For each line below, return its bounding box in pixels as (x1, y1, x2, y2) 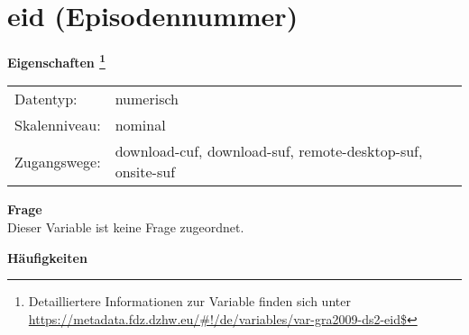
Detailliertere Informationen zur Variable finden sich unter (28, 292, 351, 311)
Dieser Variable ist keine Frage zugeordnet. (7, 217, 244, 236)
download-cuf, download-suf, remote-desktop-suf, (115, 140, 423, 162)
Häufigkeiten (7, 248, 87, 267)
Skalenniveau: (14, 114, 101, 136)
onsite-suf (115, 161, 176, 183)
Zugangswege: (14, 150, 101, 172)
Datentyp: (14, 88, 78, 110)
